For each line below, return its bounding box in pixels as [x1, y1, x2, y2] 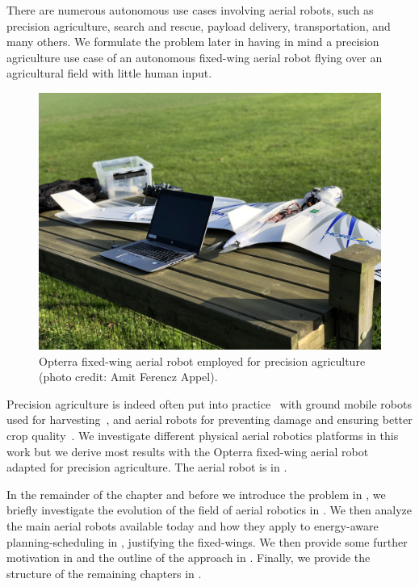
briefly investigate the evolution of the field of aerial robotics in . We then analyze [6, 501, 412, 518]
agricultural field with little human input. [6, 65, 212, 82]
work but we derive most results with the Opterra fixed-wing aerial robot [6, 442, 369, 459]
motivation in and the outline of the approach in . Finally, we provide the [6, 549, 371, 566]
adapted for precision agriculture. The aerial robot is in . [6, 459, 287, 476]
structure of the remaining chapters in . [6, 564, 202, 581]
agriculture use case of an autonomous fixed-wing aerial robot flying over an [6, 48, 383, 65]
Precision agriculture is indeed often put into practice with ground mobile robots [6, 395, 412, 412]
